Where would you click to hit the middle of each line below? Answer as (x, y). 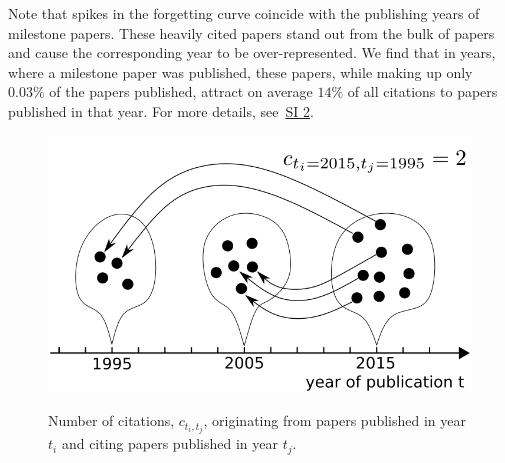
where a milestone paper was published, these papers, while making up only (240, 71)
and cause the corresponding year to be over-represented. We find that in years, (252, 52)
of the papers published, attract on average (181, 91)
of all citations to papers (422, 91)
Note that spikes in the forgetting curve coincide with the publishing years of (244, 13)
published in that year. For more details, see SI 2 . (161, 110)
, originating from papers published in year (335, 420)
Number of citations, (111, 420)
